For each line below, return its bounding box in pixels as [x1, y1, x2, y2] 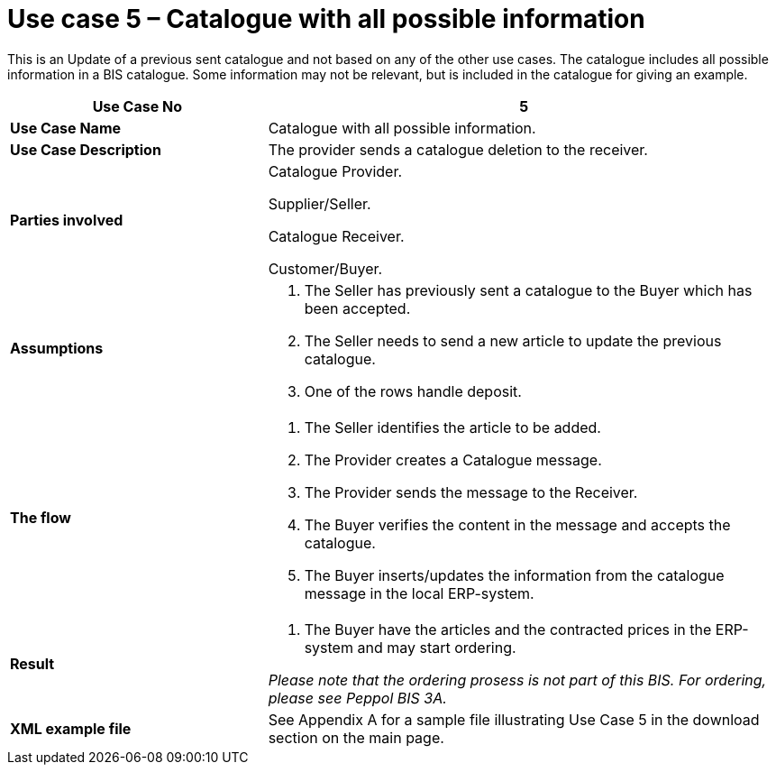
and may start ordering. [357, 638, 516, 657]
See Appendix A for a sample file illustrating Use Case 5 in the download [268, 710, 760, 729]
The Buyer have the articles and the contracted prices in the [304, 620, 712, 639]
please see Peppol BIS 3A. [268, 688, 447, 707]
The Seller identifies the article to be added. [304, 418, 601, 437]
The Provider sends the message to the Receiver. [304, 482, 638, 501]
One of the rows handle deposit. [304, 381, 522, 400]
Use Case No [92, 96, 183, 115]
